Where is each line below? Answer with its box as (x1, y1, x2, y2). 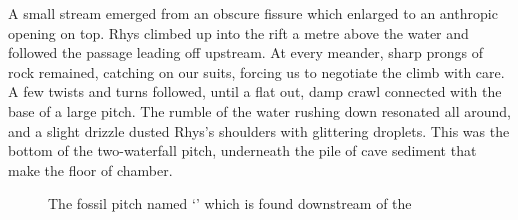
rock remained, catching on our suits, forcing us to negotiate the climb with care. (8, 61, 505, 82)
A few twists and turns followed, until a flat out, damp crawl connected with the (8, 81, 502, 102)
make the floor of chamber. (8, 159, 173, 180)
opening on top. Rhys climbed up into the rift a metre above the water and (8, 22, 469, 43)
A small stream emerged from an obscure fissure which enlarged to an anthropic (8, 3, 498, 23)
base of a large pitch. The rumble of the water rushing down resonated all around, (8, 100, 511, 121)
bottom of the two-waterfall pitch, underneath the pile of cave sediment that (8, 140, 477, 161)
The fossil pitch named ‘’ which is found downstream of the (48, 193, 412, 214)
